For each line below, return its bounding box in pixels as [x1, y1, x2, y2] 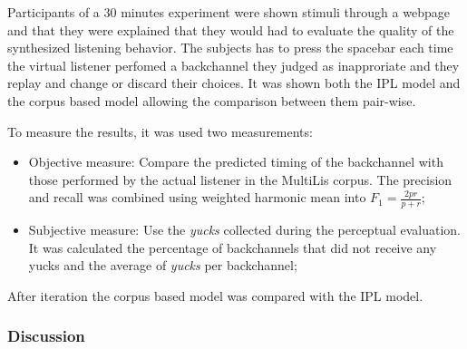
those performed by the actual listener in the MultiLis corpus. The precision [28, 170, 452, 189]
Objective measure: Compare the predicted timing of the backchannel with [28, 152, 443, 171]
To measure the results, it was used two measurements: [7, 121, 313, 141]
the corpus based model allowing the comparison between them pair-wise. [7, 91, 416, 110]
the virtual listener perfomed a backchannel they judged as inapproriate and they [7, 55, 460, 74]
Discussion [7, 325, 85, 347]
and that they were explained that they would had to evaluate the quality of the [7, 20, 454, 39]
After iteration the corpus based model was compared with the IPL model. [7, 286, 423, 305]
